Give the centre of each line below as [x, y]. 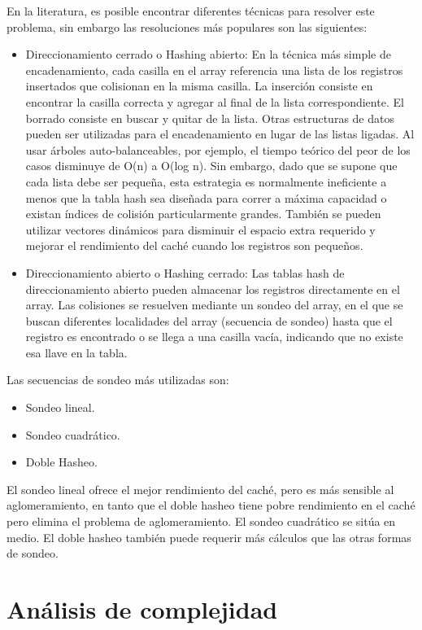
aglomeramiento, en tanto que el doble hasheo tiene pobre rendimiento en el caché [211, 505]
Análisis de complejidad [142, 609]
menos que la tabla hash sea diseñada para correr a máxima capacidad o [206, 197]
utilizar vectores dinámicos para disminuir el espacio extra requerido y [200, 229]
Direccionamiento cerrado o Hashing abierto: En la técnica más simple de [208, 54]
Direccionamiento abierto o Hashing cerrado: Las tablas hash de [185, 272]
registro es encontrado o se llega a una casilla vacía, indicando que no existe [214, 337]
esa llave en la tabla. [76, 352]
